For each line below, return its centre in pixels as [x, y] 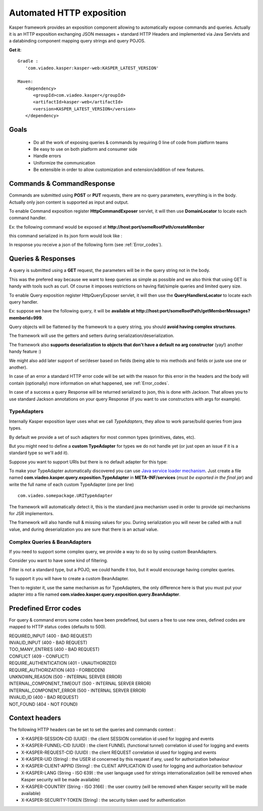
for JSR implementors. [31, 514]
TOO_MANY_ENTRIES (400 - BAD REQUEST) [54, 649]
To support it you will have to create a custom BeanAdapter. [69, 579]
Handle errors [47, 156]
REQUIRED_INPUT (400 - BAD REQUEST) [50, 636]
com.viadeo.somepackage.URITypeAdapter [65, 496]
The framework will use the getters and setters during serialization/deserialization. [92, 336]
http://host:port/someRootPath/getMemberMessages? [193, 311]
